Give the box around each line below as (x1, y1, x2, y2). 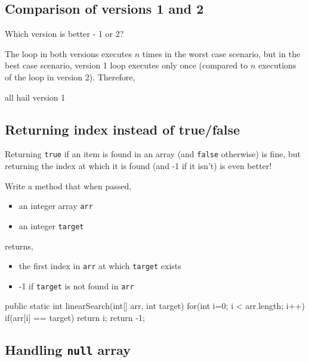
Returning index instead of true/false (5, 120, 240, 138)
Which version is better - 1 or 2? (5, 27, 124, 40)
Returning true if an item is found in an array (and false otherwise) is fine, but (5, 148, 301, 160)
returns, (5, 239, 33, 252)
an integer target (18, 219, 84, 232)
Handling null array (5, 341, 131, 359)
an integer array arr (18, 199, 93, 212)
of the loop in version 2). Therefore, (5, 70, 135, 83)
